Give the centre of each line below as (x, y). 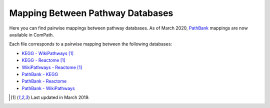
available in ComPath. (32, 34)
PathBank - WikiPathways (48, 88)
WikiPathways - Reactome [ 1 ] (52, 67)
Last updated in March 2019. (60, 97)
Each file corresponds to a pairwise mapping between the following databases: (91, 44)
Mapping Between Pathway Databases (91, 13)
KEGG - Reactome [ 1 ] (44, 60)
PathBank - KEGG (40, 74)
